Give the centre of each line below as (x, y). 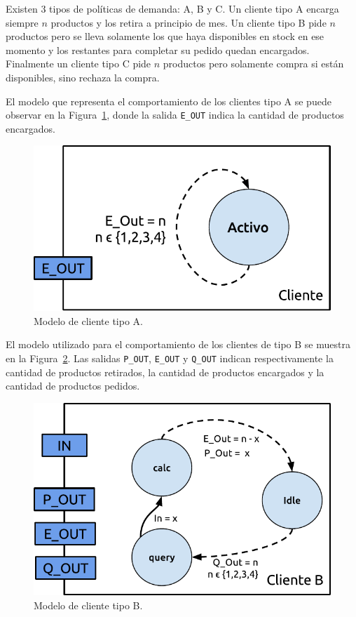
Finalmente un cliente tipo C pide (78, 64)
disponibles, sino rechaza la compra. (83, 77)
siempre (22, 22)
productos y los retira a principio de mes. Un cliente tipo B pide (189, 22)
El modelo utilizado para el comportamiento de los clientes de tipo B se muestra (178, 344)
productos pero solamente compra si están (253, 64)
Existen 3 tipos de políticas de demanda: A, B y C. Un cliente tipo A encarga (172, 8)
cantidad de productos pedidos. (73, 386)
